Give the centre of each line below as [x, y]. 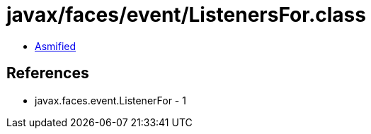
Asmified [56, 46]
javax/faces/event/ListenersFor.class [186, 15]
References [48, 73]
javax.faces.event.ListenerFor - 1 [110, 100]
